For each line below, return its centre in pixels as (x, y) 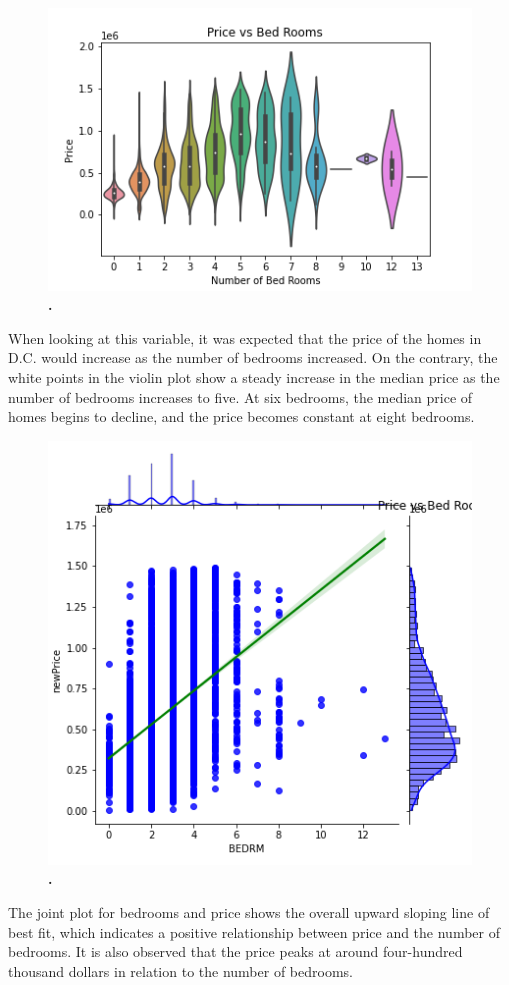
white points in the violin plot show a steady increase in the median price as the (254, 377)
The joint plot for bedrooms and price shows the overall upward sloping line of (249, 912)
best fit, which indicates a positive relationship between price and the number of (254, 931)
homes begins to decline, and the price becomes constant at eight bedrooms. (241, 416)
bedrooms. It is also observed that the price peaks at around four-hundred (235, 951)
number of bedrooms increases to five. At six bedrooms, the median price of (240, 396)
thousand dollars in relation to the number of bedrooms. (180, 970)
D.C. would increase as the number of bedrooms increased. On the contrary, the (253, 357)
